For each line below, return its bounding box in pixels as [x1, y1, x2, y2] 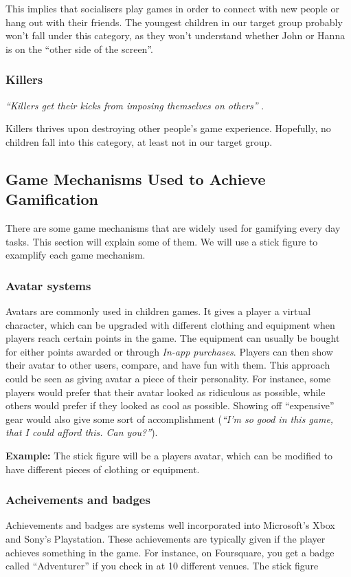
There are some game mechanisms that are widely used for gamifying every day [5, 220, 341, 235]
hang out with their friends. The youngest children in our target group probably [5, 14, 343, 29]
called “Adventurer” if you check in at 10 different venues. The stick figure [5, 558, 319, 573]
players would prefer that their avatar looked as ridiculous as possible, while [5, 384, 326, 399]
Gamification [5, 188, 99, 210]
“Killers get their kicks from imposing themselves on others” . [5, 98, 264, 112]
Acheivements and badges [5, 491, 150, 508]
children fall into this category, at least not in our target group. [5, 134, 273, 149]
